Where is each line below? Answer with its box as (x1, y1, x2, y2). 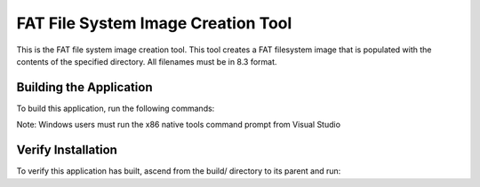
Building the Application (16, 80, 153, 95)
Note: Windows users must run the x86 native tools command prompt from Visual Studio (16, 120, 341, 130)
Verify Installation (16, 143, 117, 158)
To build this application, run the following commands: (16, 103, 215, 113)
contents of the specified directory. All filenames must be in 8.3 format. (16, 56, 277, 66)
